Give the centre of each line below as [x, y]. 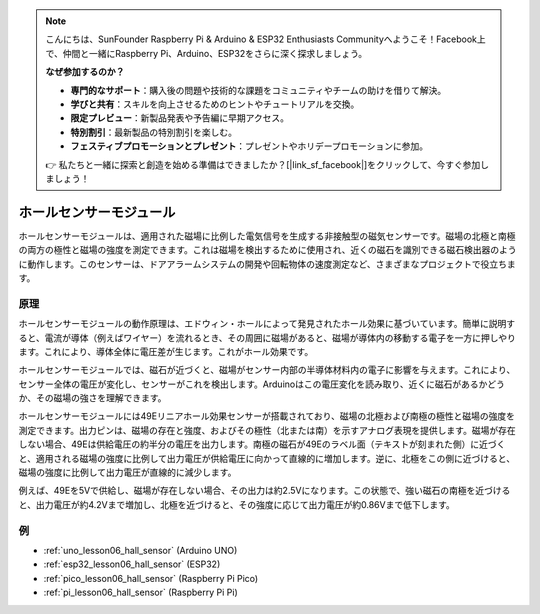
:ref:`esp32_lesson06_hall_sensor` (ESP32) [132, 564]
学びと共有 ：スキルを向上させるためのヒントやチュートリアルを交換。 [215, 104]
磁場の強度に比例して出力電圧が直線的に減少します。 [127, 472]
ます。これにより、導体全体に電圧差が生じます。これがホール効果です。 [166, 351]
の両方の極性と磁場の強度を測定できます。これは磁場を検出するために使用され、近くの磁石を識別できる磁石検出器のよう [267, 250]
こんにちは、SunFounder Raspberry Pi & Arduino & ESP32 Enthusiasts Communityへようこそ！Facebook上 [266, 39]
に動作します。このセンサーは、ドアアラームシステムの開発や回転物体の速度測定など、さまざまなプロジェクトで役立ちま [267, 264]
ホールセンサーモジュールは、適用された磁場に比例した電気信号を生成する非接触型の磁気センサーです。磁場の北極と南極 [267, 236]
